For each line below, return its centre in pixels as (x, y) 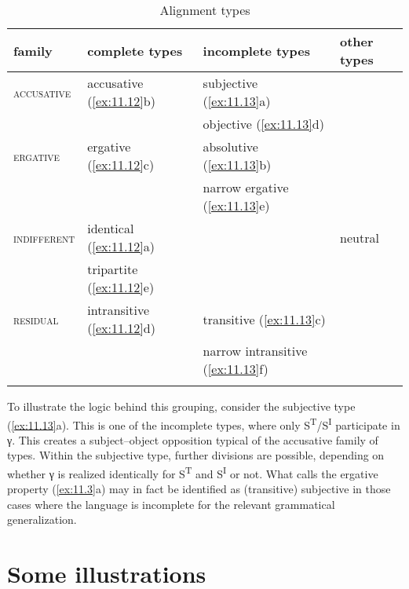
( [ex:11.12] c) (121, 165)
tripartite (113, 269)
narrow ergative (246, 187)
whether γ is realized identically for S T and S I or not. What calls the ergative (193, 472)
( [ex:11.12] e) (121, 287)
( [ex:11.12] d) (121, 328)
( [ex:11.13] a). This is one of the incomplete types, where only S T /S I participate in (204, 423)
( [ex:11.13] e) (236, 205)
